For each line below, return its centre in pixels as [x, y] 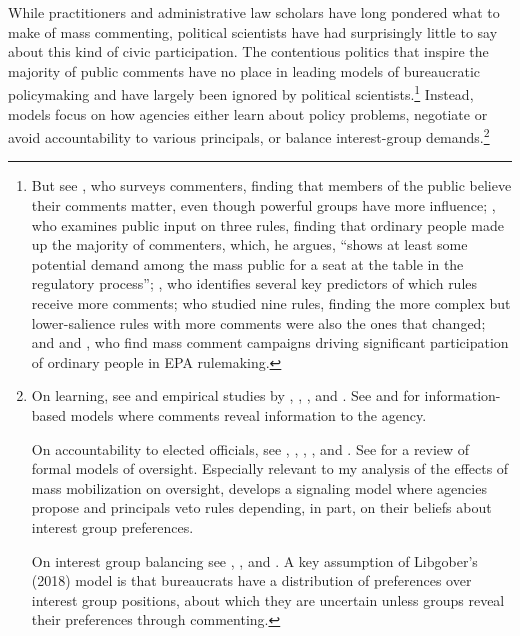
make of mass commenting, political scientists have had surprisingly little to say [253, 31]
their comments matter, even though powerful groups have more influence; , [263, 205]
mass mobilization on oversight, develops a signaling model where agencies [259, 487]
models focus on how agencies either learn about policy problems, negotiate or [248, 113]
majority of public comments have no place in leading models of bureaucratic [244, 70]
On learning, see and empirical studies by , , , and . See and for [225, 395]
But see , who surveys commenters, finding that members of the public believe [271, 185]
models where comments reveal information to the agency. [248, 415]
